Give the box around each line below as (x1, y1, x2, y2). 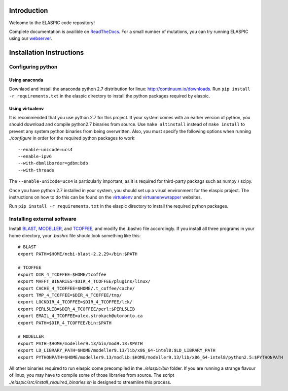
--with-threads (18, 167, 55, 173)
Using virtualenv (9, 105, 44, 111)
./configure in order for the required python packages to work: (9, 135, 136, 141)
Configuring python (9, 64, 58, 70)
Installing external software (9, 216, 76, 223)
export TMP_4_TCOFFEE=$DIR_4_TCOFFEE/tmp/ (18, 293, 122, 298)
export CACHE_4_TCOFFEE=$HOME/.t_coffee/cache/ (18, 286, 135, 291)
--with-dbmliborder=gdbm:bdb (18, 161, 88, 166)
